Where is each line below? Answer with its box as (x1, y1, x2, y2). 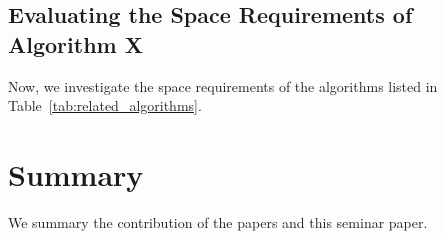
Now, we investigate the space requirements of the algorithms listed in (8, 75, 438, 96)
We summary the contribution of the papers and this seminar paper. (8, 211, 428, 232)
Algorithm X (8, 28, 143, 59)
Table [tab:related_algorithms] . (8, 95, 202, 116)
